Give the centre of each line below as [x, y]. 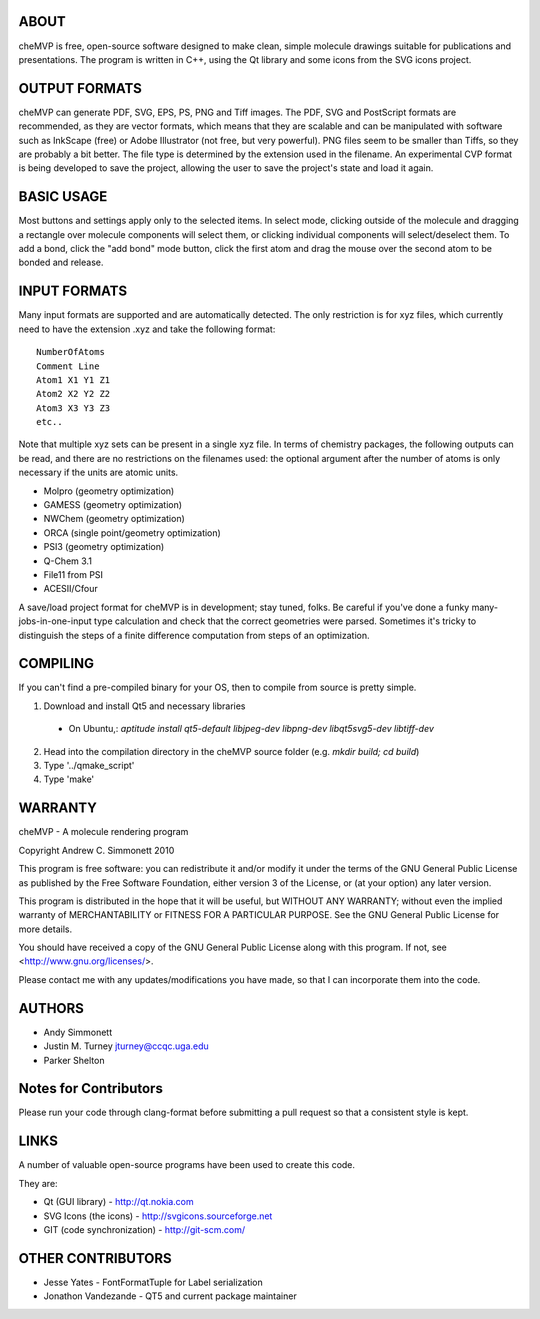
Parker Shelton [74, 1060]
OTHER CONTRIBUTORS [95, 1258]
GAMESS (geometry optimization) [113, 505]
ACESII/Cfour [71, 589]
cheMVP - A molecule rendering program [103, 832]
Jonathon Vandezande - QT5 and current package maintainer [170, 1296]
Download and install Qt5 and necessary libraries [144, 706]
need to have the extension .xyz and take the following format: [147, 329]
